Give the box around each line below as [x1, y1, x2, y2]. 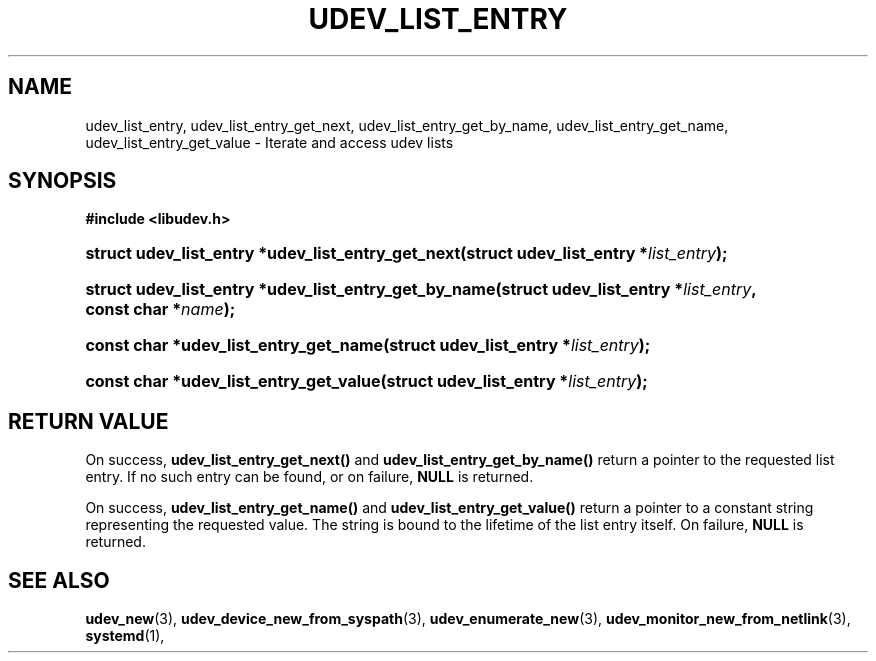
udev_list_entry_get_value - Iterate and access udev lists [85, 133, 454, 151]
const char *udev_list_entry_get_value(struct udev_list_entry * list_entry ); [85, 371, 648, 392]
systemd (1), [85, 627, 165, 645]
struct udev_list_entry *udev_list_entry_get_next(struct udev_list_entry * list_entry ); [85, 243, 728, 264]
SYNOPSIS [8, 168, 117, 194]
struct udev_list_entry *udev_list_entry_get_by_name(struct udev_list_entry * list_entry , [85, 279, 757, 300]
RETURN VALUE [8, 408, 169, 434]
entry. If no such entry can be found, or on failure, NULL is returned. [85, 468, 534, 486]
